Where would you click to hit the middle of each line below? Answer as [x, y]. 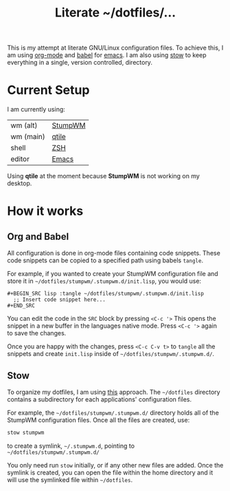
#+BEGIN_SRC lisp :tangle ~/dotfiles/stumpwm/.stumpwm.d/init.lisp [106, 294]
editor [20, 159]
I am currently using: [36, 109]
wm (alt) [24, 125]
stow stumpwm [26, 432]
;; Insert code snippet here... [60, 300]
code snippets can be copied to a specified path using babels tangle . [105, 260]
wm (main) [28, 137]
